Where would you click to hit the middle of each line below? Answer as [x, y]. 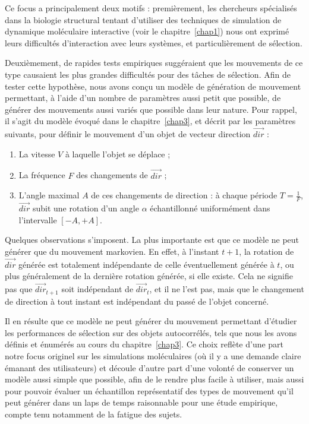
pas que [19, 289]
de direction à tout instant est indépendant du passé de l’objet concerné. [137, 301]
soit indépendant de [97, 289]
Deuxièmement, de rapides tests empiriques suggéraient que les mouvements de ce [154, 63]
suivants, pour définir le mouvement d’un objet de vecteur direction [128, 134]
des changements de [112, 175]
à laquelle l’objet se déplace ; [118, 154]
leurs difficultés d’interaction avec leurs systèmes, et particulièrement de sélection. [154, 42]
